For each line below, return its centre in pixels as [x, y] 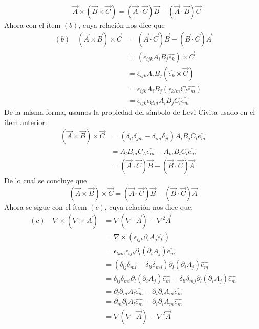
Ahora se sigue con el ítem [46, 206]
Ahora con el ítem [33, 25]
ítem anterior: [26, 122]
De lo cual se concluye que [46, 181]
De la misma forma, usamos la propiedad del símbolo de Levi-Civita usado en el [130, 112]
